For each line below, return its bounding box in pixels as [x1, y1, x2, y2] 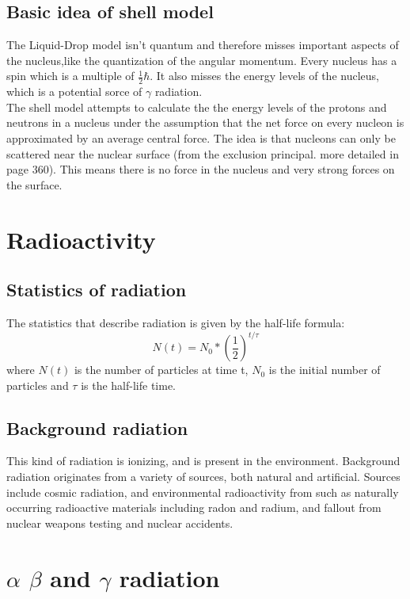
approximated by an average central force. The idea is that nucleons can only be [6, 130, 396, 146]
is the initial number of [268, 361, 381, 378]
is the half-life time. [81, 376, 176, 393]
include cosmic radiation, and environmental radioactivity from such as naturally [6, 483, 399, 500]
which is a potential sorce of [6, 83, 142, 100]
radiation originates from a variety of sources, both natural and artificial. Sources [6, 468, 401, 485]
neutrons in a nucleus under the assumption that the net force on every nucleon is [6, 114, 404, 131]
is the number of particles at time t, [74, 361, 249, 378]
